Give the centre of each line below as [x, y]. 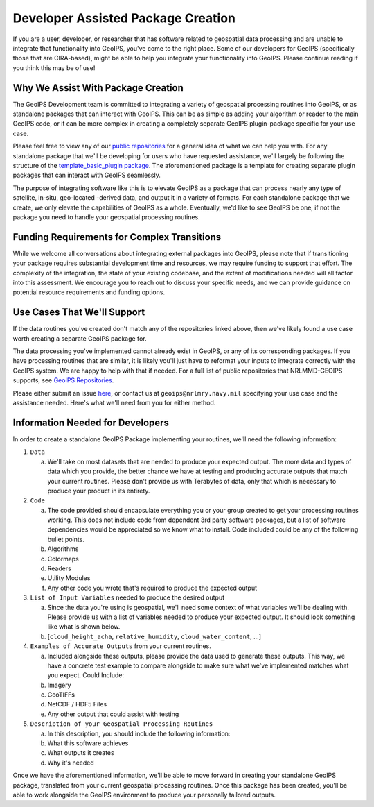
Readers [60, 568]
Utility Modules [69, 578]
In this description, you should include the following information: [139, 733]
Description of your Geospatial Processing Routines [122, 724]
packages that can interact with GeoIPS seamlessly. [87, 175]
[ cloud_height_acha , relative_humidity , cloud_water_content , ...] [154, 636]
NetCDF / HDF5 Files [77, 704]
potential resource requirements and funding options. [89, 292]
